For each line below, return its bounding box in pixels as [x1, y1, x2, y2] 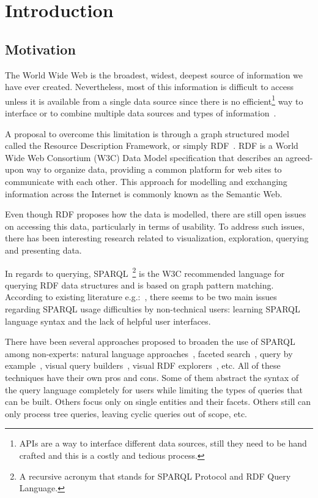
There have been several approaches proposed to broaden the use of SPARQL [5, 335, 295, 348]
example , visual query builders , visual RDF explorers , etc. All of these [5, 359, 281, 372]
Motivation [5, 39, 76, 58]
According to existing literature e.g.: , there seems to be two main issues [5, 290, 277, 303]
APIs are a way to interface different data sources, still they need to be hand [19, 437, 307, 450]
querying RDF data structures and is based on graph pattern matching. [5, 278, 274, 291]
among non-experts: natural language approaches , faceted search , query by [5, 347, 293, 360]
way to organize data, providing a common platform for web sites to [26, 163, 282, 176]
